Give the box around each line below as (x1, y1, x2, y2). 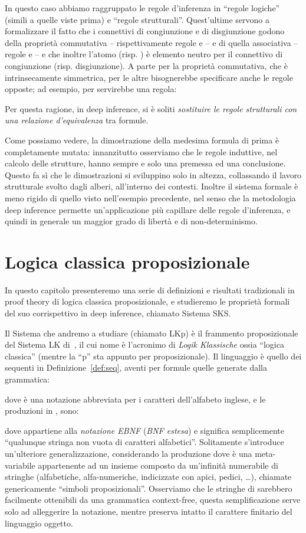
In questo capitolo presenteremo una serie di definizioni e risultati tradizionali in (5, 283, 295, 296)
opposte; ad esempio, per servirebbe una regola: (5, 83, 177, 95)
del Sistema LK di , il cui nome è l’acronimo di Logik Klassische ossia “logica (5, 338, 284, 351)
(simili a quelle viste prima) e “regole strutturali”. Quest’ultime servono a (5, 13, 269, 25)
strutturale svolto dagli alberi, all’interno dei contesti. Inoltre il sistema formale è (5, 180, 298, 192)
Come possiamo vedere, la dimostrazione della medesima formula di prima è (5, 133, 279, 146)
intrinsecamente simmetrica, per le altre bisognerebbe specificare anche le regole (5, 71, 293, 83)
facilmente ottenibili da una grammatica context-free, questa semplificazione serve (5, 493, 301, 506)
